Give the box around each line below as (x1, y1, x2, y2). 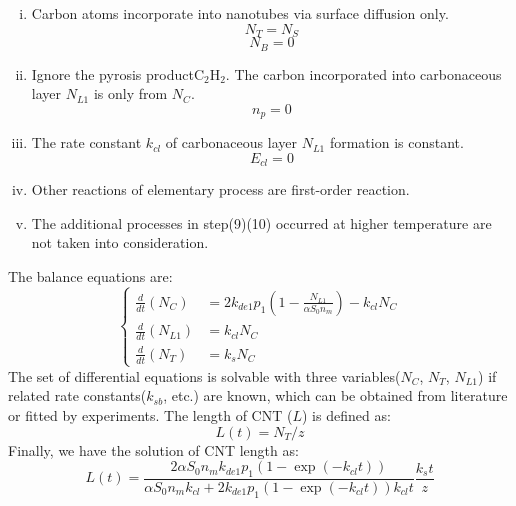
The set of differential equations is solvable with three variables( (8, 365, 401, 386)
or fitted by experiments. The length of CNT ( (8, 405, 293, 426)
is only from (93, 83, 168, 104)
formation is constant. (329, 132, 464, 153)
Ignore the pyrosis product (31, 63, 194, 84)
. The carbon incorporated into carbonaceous (225, 63, 502, 84)
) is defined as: (301, 405, 391, 426)
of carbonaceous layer (165, 132, 297, 153)
